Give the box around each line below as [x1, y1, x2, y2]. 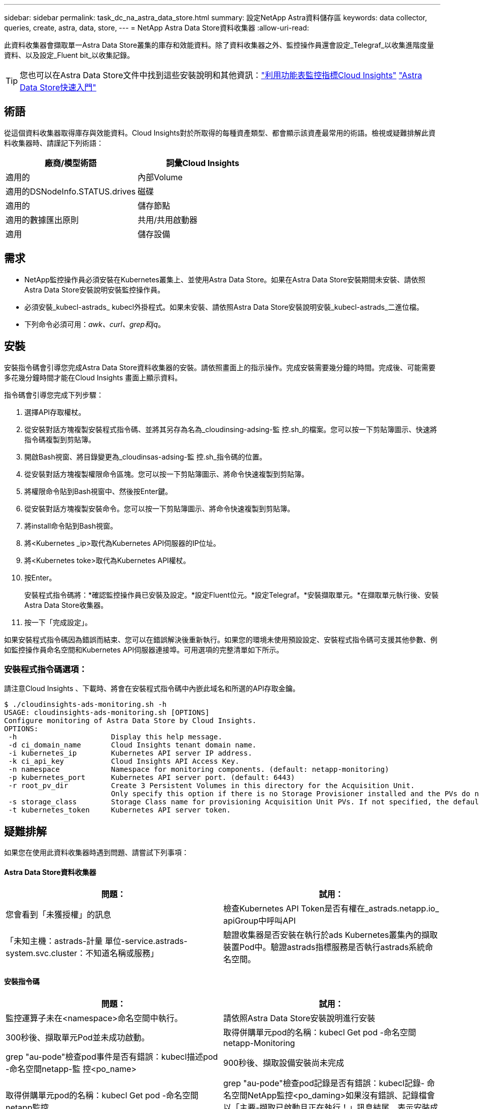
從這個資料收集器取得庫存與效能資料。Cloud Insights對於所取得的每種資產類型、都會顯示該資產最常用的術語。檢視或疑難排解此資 [4, 128, 436, 137]
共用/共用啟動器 [138, 214, 198, 225]
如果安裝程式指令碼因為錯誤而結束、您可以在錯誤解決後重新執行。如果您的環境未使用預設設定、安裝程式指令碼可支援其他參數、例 [4, 635, 437, 644]
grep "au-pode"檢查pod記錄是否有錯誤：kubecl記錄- [223, 1078, 425, 1088]
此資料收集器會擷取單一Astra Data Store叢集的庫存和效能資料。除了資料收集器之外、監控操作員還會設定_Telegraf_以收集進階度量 [4, 41, 434, 49]
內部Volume [138, 172, 183, 182]
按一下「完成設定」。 [24, 617, 92, 627]
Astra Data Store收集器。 [24, 600, 108, 609]
